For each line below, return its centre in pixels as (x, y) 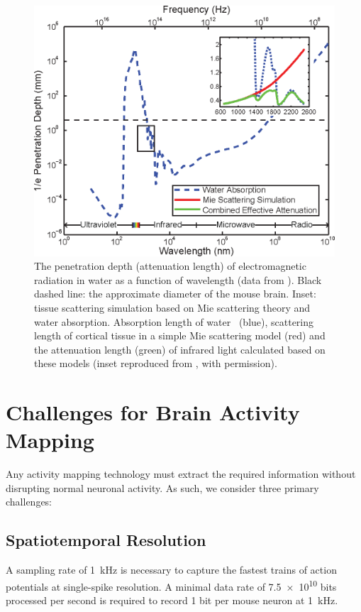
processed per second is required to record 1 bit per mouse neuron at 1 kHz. (172, 600)
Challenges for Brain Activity (153, 412)
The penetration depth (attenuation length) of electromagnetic (170, 266)
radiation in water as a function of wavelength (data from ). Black (178, 279)
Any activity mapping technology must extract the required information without (181, 474)
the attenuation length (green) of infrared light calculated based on (180, 349)
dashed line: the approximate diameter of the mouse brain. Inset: (175, 294)
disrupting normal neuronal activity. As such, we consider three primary (162, 487)
